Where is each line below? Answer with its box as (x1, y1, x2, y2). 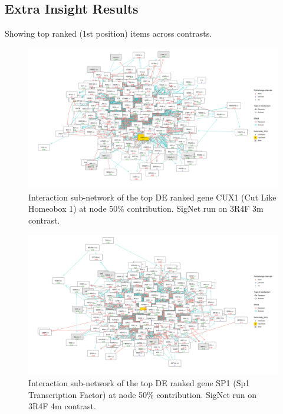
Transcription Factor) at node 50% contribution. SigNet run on (28, 388, 257, 400)
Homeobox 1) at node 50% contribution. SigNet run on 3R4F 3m (28, 202, 264, 215)
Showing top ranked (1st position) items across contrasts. (5, 27, 212, 40)
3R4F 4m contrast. (28, 400, 96, 412)
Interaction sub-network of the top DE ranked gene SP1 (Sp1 (28, 377, 250, 389)
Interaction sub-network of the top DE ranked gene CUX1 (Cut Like (28, 190, 277, 203)
